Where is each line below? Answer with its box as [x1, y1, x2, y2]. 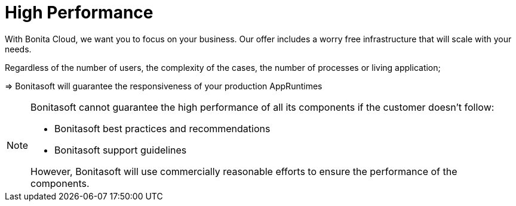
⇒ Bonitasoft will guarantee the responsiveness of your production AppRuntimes [5, 80, 322, 91]
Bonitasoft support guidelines [54, 143, 187, 156]
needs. [5, 43, 32, 54]
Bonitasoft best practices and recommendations [54, 122, 271, 135]
